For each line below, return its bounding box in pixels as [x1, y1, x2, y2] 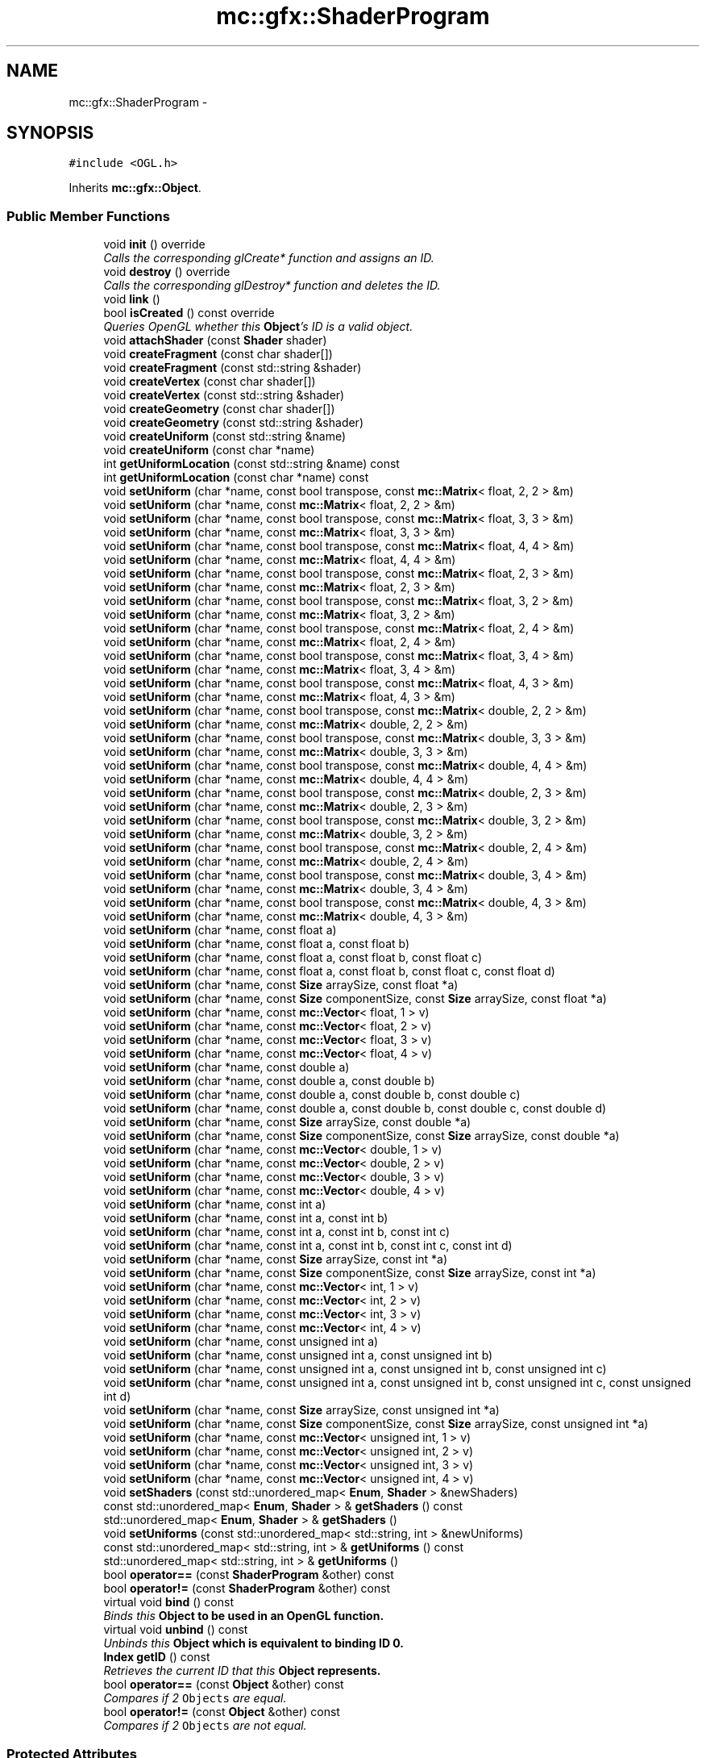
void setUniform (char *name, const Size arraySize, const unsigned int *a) [103, 1403, 500, 1418]
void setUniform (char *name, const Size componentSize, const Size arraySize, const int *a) [103, 1266, 596, 1280]
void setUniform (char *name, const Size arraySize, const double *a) [103, 1115, 471, 1130]
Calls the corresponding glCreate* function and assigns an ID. [103, 251, 434, 265]
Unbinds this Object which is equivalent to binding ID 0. [103, 1636, 405, 1651]
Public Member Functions [6, 207, 170, 224]
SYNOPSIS [6, 123, 94, 144]
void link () [103, 292, 160, 307]
